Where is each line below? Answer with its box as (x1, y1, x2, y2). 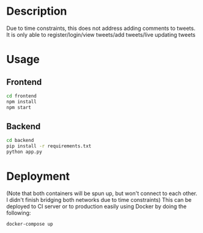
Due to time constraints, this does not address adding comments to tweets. (6, 24, 196, 32)
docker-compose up (6, 221, 53, 227)
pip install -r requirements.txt (6, 143, 92, 149)
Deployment (6, 169, 70, 183)
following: (6, 209, 31, 216)
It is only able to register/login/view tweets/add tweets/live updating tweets (6, 31, 196, 38)
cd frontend (6, 93, 37, 99)
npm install (6, 98, 37, 105)
